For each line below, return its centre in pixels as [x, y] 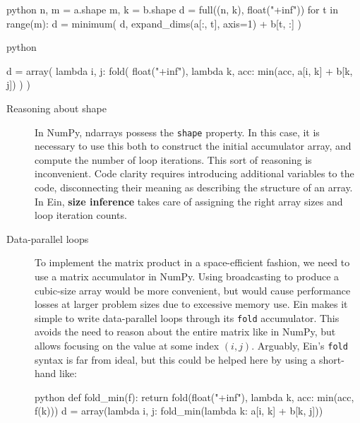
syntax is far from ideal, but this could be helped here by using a [175, 359]
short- [331, 359]
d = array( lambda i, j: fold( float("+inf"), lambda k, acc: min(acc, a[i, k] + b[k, [180, 70]
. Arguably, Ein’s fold [300, 345]
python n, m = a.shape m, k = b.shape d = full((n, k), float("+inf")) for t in [173, 9]
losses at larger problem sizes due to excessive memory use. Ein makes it [191, 304]
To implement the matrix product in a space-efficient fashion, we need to [192, 262]
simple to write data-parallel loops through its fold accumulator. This [187, 317]
